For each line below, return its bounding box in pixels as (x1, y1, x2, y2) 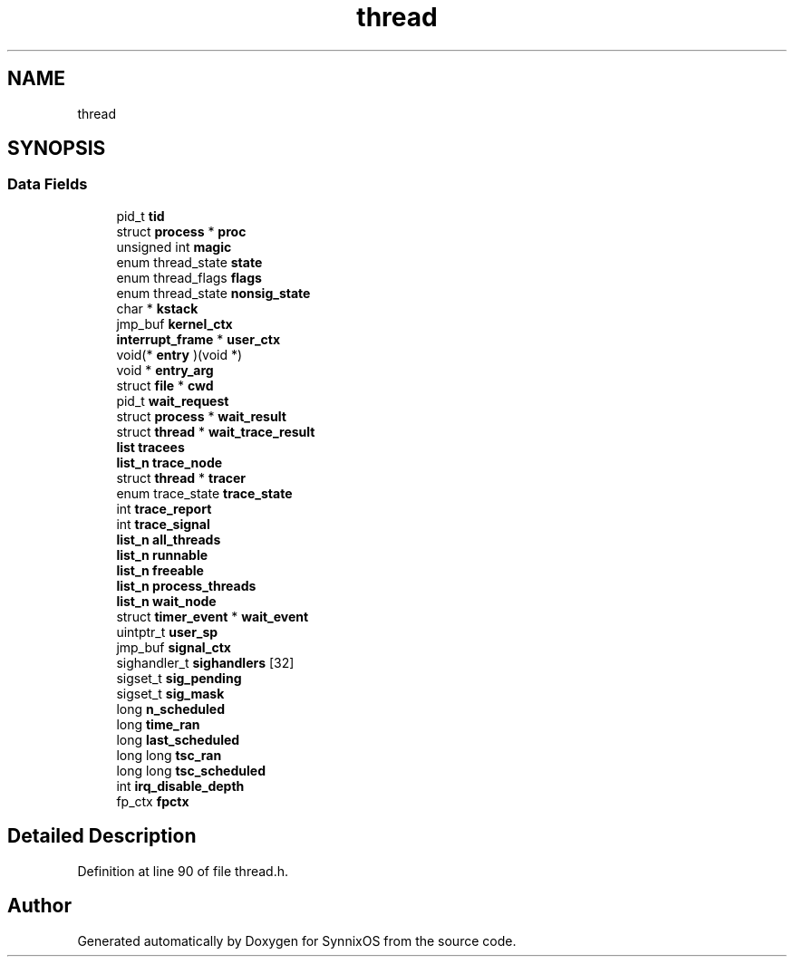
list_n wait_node (116, 593, 217, 609)
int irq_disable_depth (116, 777, 245, 794)
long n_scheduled (116, 700, 225, 717)
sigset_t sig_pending (116, 670, 242, 686)
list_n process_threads (116, 577, 257, 593)
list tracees (116, 439, 185, 455)
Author (7, 894, 72, 918)
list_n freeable (116, 562, 204, 578)
